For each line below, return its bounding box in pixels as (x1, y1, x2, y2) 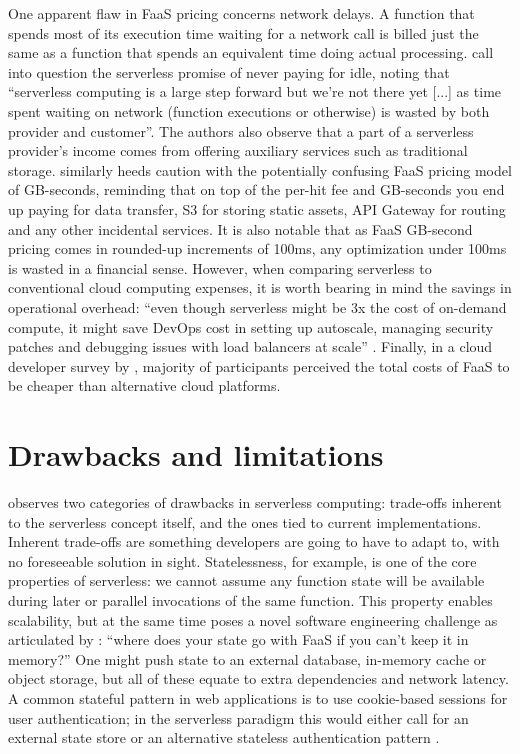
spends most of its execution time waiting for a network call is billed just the (8, 22, 479, 43)
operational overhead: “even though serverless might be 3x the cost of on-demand (8, 296, 507, 317)
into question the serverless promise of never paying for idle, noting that (8, 61, 450, 82)
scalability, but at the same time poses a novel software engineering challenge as (8, 609, 498, 630)
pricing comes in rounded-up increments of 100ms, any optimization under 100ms (8, 238, 507, 259)
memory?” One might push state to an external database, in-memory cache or (8, 648, 487, 669)
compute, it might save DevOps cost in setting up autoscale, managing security (8, 316, 494, 337)
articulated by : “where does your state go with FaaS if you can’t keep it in (8, 629, 469, 650)
